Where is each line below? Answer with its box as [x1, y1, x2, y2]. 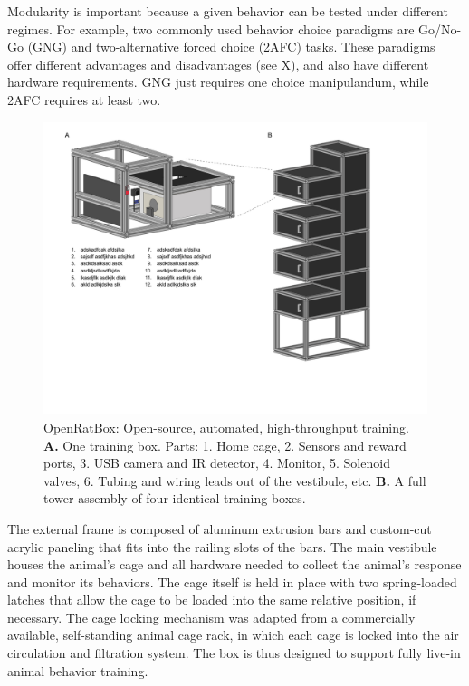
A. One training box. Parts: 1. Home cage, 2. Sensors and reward [43, 435, 407, 454]
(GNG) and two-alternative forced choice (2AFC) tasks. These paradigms [27, 37, 435, 56]
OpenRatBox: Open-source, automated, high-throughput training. [43, 417, 409, 436]
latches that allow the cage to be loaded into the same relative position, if [7, 590, 416, 609]
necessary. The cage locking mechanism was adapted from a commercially [7, 607, 416, 626]
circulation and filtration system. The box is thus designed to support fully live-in [7, 643, 461, 662]
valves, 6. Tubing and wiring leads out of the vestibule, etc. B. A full [43, 471, 426, 490]
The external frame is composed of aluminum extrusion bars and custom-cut [7, 519, 432, 538]
